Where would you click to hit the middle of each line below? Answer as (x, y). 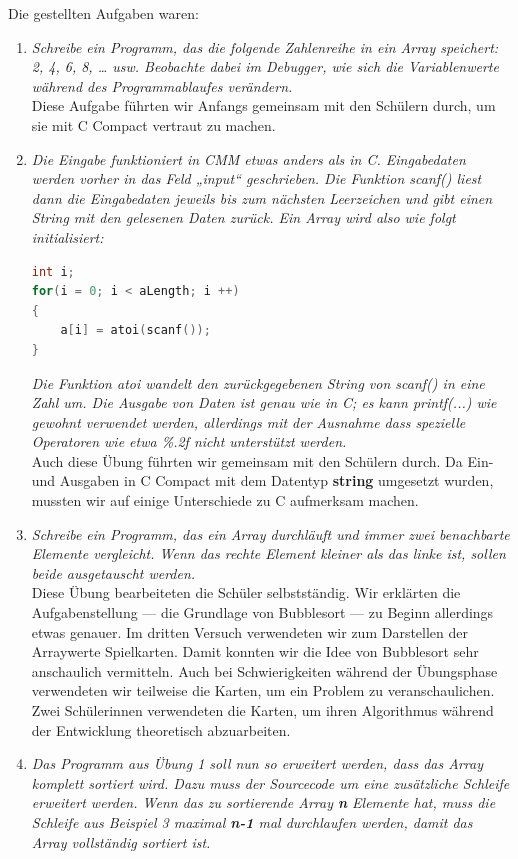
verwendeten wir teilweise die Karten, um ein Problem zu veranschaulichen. (263, 690)
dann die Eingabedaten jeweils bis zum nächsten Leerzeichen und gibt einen (262, 197)
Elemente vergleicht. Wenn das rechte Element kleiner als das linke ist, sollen (268, 553)
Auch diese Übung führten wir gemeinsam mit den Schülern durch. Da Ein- (262, 460)
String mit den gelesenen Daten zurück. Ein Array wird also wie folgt (243, 217)
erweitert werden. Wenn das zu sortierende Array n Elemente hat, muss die (263, 802)
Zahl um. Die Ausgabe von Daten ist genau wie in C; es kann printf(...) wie (264, 402)
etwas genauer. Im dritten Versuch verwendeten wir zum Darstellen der (250, 631)
